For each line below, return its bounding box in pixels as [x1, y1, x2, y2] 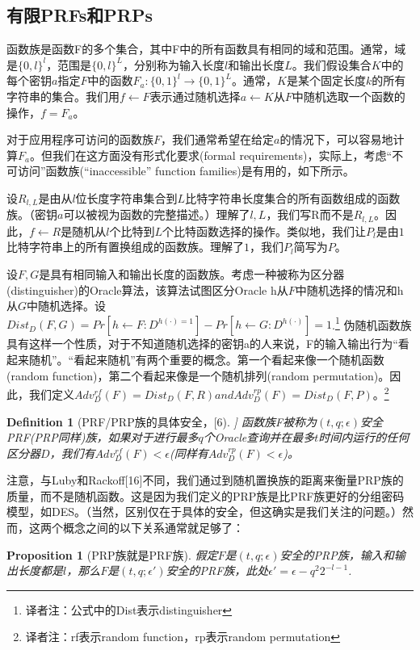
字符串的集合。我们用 [6, 87, 120, 104]
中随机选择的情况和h [295, 281, 404, 298]
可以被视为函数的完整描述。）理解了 [63, 206, 250, 223]
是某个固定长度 [286, 72, 366, 89]
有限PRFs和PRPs [6, 2, 153, 27]
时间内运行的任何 [318, 429, 409, 446]
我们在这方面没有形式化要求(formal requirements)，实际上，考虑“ [52, 146, 393, 163]
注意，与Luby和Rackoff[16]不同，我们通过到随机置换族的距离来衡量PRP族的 [6, 472, 404, 489]
